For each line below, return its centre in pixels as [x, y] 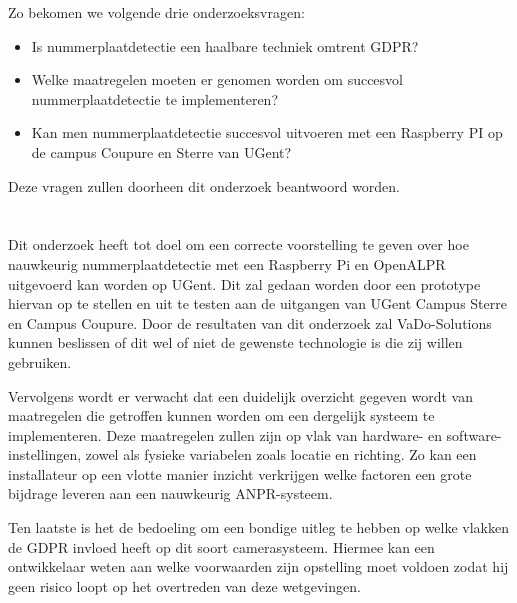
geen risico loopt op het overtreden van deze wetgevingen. [184, 585]
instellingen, [45, 454]
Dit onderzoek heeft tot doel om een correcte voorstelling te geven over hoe [238, 244]
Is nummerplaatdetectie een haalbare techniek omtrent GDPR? [225, 45]
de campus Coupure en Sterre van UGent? [161, 151]
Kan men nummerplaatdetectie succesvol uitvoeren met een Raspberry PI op [267, 132]
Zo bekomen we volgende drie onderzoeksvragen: [156, 12]
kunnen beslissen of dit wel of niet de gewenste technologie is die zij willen [235, 342]
